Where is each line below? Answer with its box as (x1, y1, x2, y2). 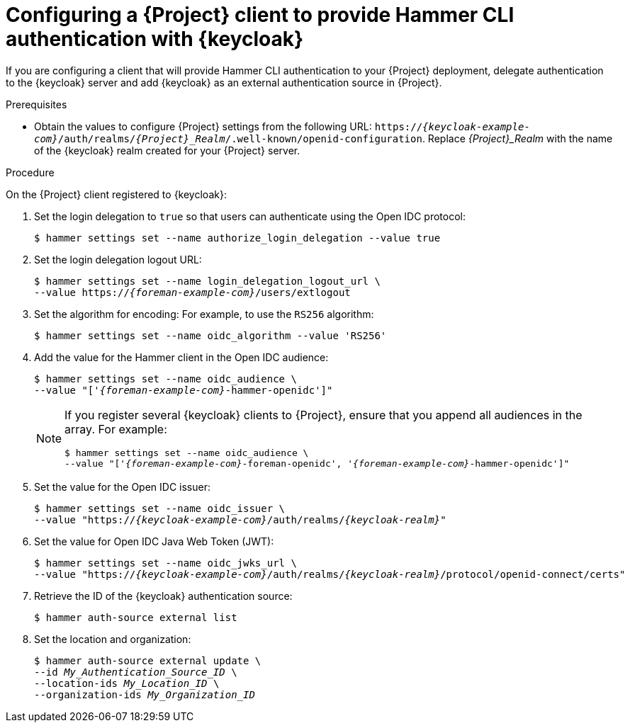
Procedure (6, 166, 55, 178)
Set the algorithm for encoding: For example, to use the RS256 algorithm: (34, 307, 374, 320)
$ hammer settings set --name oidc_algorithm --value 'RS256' (34, 329, 387, 341)
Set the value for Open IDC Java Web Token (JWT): (34, 535, 274, 547)
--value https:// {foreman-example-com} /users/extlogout (34, 286, 351, 298)
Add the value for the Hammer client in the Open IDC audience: (34, 351, 329, 363)
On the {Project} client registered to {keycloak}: (6, 188, 227, 200)
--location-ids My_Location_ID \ (34, 677, 220, 689)
